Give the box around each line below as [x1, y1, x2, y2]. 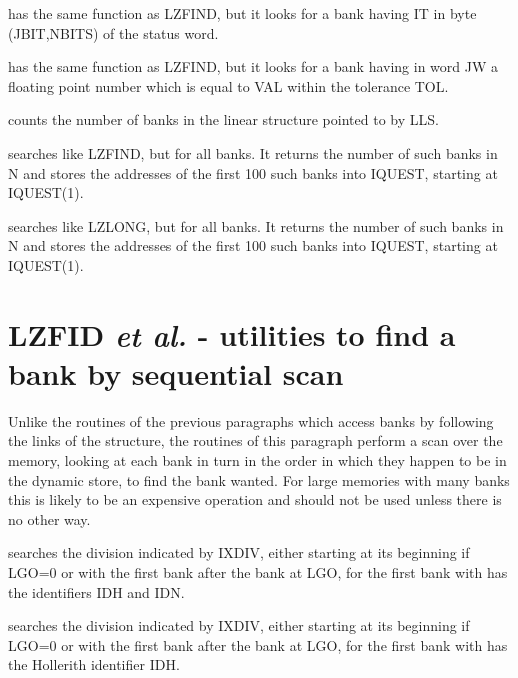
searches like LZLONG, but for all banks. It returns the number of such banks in [8, 215, 504, 236]
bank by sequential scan [8, 352, 344, 393]
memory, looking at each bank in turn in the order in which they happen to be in [8, 450, 507, 471]
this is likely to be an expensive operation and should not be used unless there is [8, 489, 502, 510]
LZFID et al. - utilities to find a [8, 313, 456, 355]
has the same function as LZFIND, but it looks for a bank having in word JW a [8, 56, 499, 77]
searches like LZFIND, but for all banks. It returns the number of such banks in [8, 142, 498, 163]
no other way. [8, 508, 91, 529]
